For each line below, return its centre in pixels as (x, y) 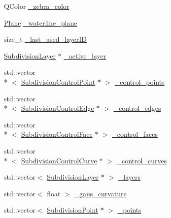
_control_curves (142, 160)
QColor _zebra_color (37, 6)
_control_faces (135, 134)
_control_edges (137, 108)
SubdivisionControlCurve (59, 160)
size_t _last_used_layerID (46, 39)
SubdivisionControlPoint (58, 81)
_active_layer (85, 55)
